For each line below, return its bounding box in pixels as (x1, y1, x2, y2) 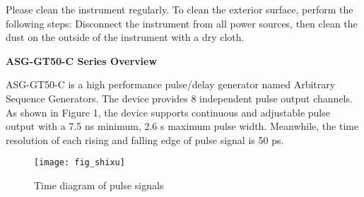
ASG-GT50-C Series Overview (6, 53, 158, 68)
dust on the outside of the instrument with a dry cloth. (6, 30, 245, 44)
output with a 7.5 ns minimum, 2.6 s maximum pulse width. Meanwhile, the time (6, 119, 359, 133)
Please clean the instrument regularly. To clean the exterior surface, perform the (6, 2, 353, 16)
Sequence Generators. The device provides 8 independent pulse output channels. (6, 90, 353, 105)
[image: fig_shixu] (34, 157, 125, 168)
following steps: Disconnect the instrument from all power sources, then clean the (6, 16, 358, 30)
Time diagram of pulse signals (34, 178, 164, 192)
